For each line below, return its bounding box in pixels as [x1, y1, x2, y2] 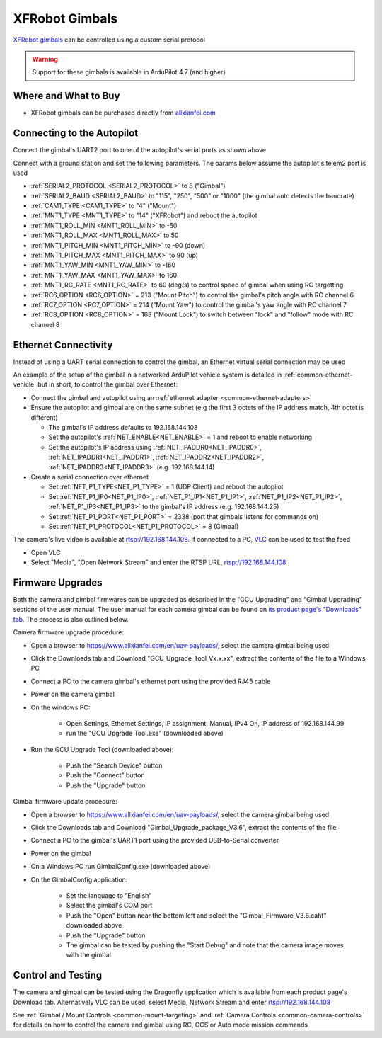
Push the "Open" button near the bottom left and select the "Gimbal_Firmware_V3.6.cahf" [66, 911, 327, 920]
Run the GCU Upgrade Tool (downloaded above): [30, 745, 174, 753]
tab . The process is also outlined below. [13, 615, 129, 623]
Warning [32, 55, 58, 63]
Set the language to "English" [66, 891, 152, 899]
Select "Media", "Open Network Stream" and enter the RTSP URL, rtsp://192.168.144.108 [30, 558, 286, 566]
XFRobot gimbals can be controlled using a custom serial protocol [13, 35, 205, 44]
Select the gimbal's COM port [66, 901, 153, 910]
